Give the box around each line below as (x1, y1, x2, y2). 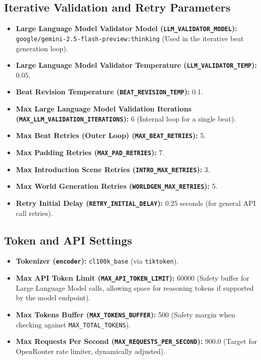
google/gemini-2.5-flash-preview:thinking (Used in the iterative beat (16, 33, 244, 43)
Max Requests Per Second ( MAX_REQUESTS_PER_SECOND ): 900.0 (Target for (16, 336, 257, 346)
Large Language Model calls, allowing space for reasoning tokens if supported (16, 282, 254, 293)
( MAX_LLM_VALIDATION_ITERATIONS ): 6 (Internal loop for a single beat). (16, 113, 236, 124)
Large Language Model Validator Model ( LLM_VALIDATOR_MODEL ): (16, 23, 237, 34)
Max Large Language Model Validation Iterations (16, 103, 192, 114)
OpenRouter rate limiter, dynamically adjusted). (16, 345, 166, 356)
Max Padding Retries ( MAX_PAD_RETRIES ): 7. (16, 147, 165, 157)
